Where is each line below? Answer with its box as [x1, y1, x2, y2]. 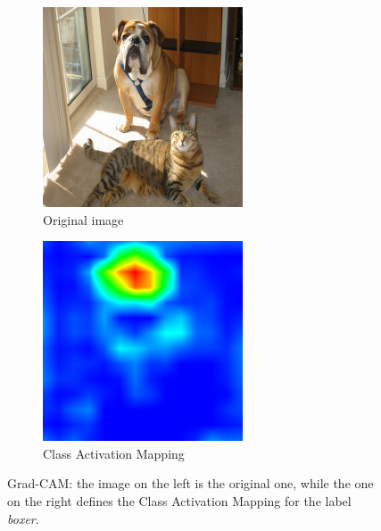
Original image [43, 210, 124, 228]
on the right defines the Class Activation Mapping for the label [7, 491, 352, 510]
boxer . [7, 509, 39, 527]
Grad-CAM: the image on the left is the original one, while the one [7, 474, 374, 493]
